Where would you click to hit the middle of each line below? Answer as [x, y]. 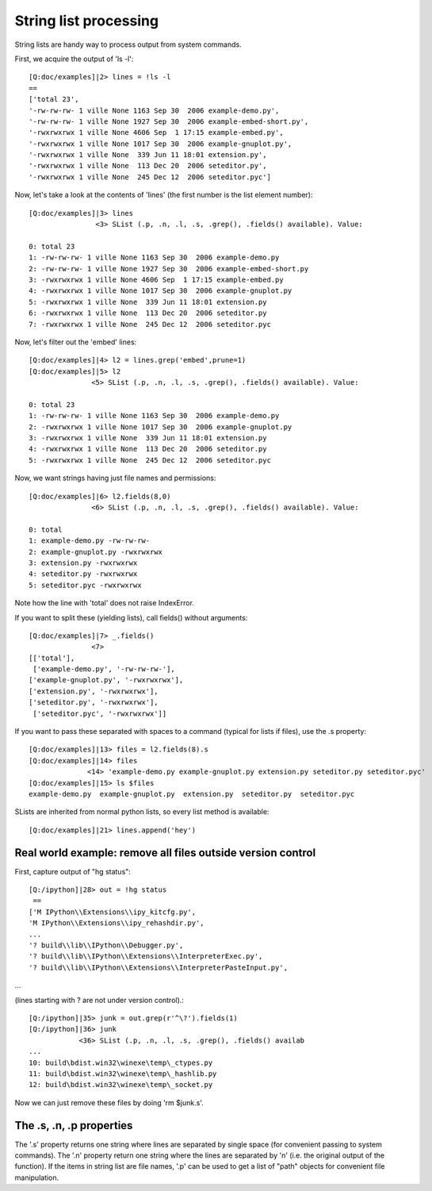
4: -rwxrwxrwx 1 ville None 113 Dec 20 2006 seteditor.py [148, 449]
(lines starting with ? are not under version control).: [99, 1000]
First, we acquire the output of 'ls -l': [74, 59]
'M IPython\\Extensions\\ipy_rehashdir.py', [117, 923]
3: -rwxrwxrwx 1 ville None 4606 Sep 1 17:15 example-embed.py [157, 279]
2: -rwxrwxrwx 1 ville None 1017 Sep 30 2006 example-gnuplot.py [161, 427]
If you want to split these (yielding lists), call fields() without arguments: [131, 617]
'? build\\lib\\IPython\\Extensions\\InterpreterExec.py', [146, 957]
